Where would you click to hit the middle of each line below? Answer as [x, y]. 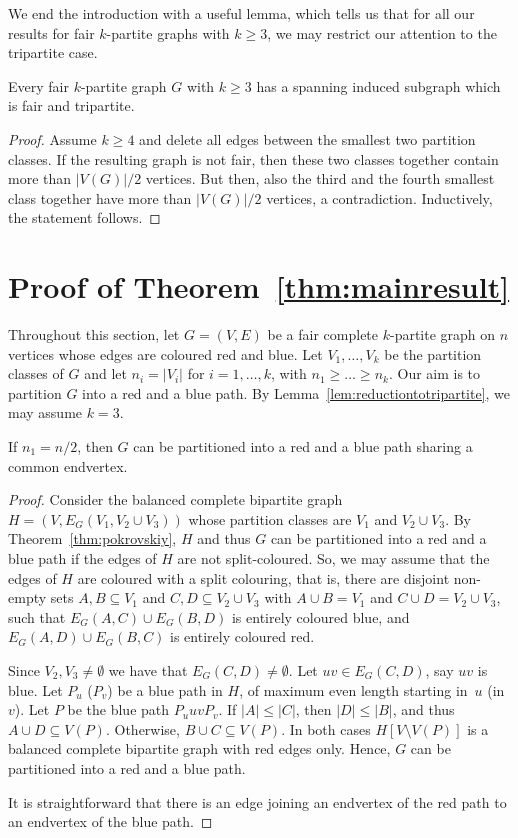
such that [37, 616]
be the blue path [118, 709]
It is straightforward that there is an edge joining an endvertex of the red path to [257, 801]
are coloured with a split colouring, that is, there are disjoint [263, 577]
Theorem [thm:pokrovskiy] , [92, 538]
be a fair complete [323, 334]
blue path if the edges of [82, 558]
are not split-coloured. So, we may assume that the [333, 558]
